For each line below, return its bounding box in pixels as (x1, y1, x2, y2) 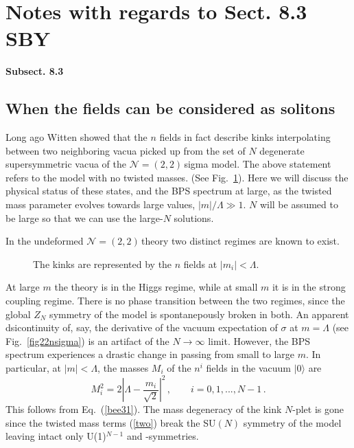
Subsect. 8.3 (5, 64, 64, 78)
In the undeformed (5, 234, 84, 248)
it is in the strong (272, 280, 346, 294)
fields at (183, 256, 217, 271)
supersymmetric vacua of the (5, 157, 126, 171)
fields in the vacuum (206, 361, 291, 375)
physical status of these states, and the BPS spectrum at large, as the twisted (5, 183, 332, 198)
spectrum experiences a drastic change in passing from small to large (5, 347, 295, 361)
